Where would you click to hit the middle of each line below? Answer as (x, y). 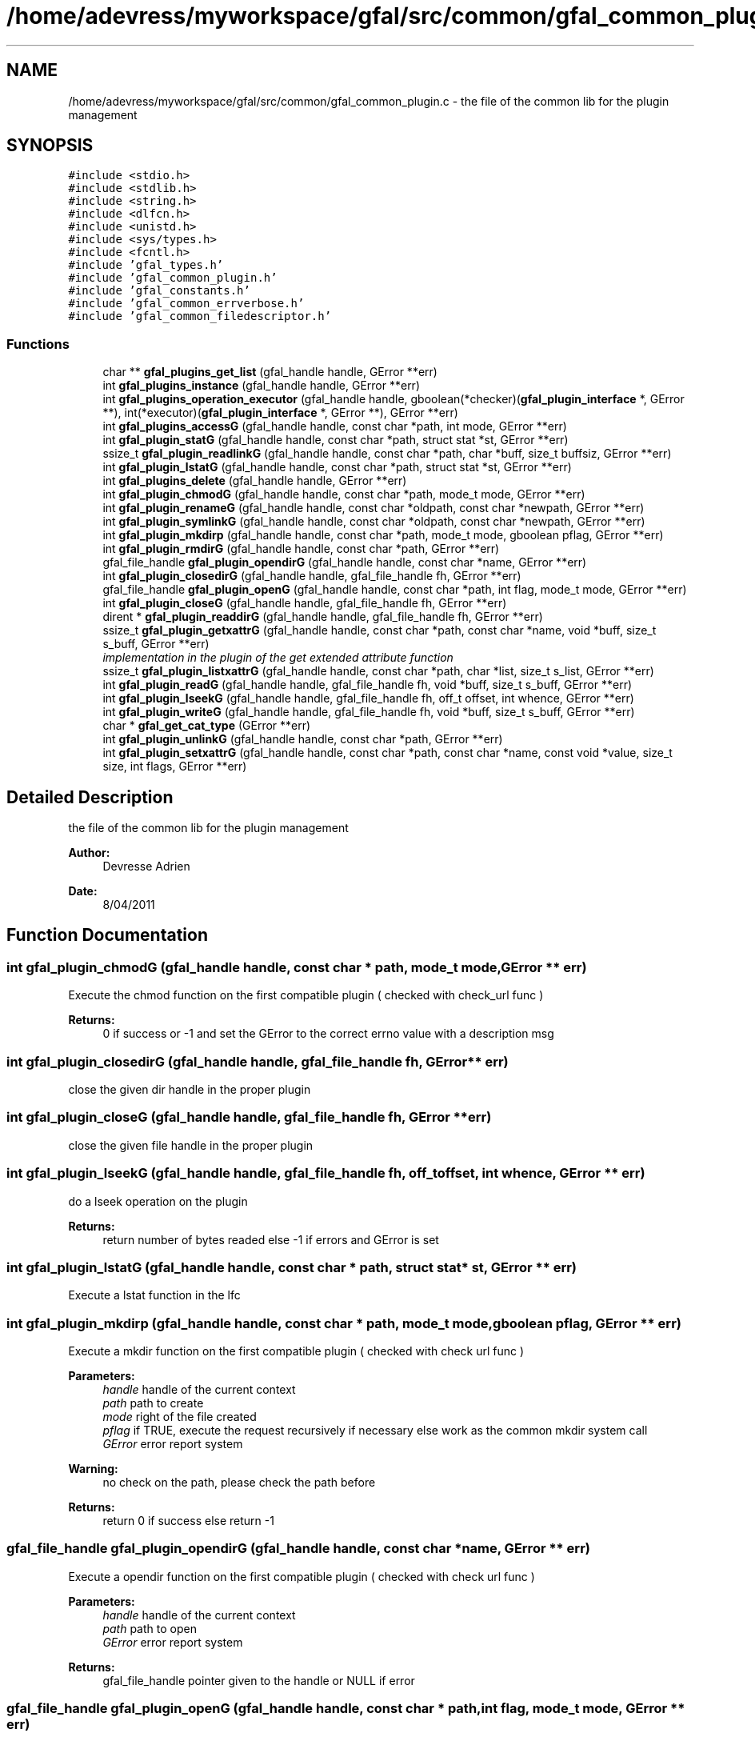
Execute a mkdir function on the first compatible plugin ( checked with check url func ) (296, 1351)
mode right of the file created (180, 1417)
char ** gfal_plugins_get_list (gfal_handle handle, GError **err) (270, 372)
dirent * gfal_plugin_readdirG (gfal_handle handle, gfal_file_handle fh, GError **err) (323, 617)
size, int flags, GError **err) (175, 766)
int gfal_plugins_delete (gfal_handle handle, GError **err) (255, 481)
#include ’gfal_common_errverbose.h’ (186, 304)
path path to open (150, 1628)
